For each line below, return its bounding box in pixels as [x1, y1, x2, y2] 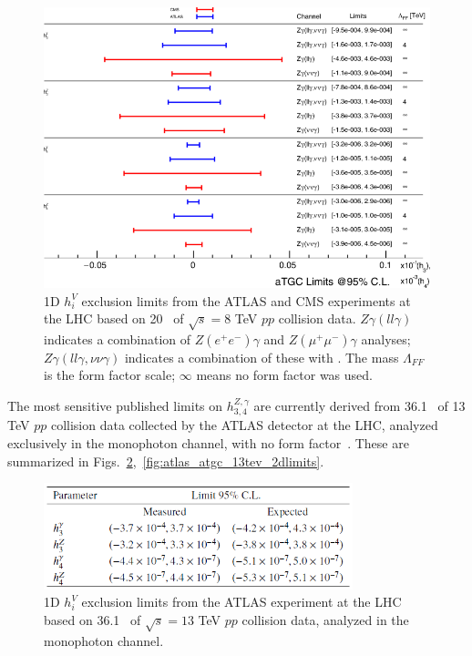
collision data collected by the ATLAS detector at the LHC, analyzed [50, 415, 438, 435]
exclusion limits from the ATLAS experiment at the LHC [81, 592, 402, 611]
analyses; [361, 329, 411, 348]
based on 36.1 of [44, 610, 141, 629]
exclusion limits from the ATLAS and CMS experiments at [81, 291, 411, 310]
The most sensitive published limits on [7, 396, 223, 415]
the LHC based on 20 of [44, 309, 184, 328]
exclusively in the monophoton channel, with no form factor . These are [7, 434, 409, 453]
